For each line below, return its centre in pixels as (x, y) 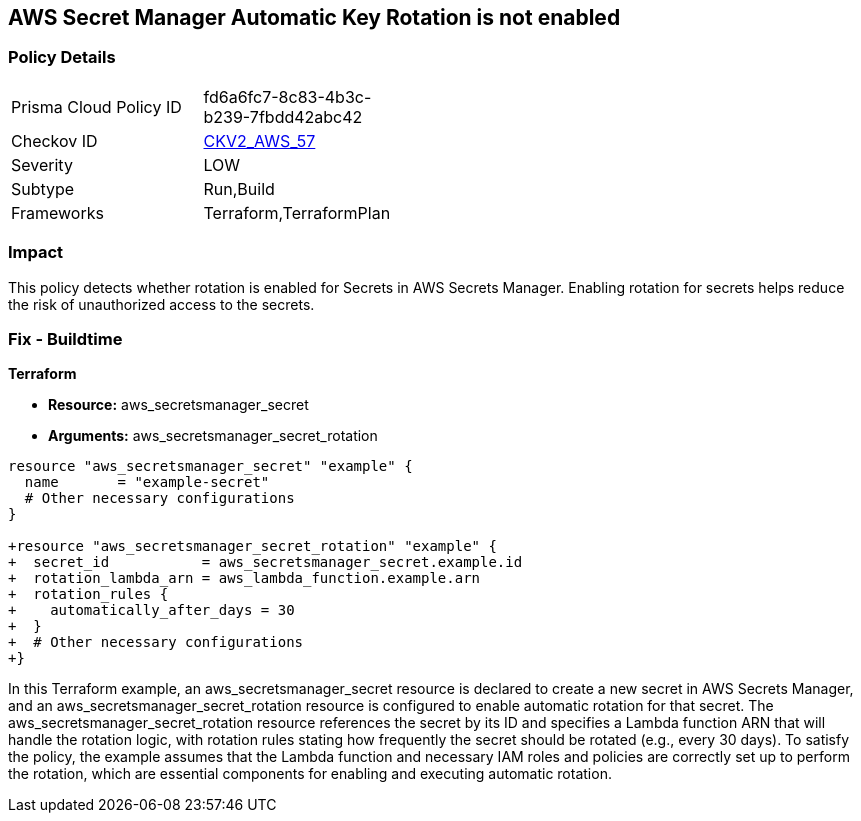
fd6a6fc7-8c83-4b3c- (287, 96)
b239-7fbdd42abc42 (283, 116)
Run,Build (239, 188)
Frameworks (57, 212)
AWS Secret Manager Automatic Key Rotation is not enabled (314, 17)
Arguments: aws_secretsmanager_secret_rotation (213, 436)
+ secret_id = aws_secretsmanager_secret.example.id (265, 562)
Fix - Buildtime (65, 338)
